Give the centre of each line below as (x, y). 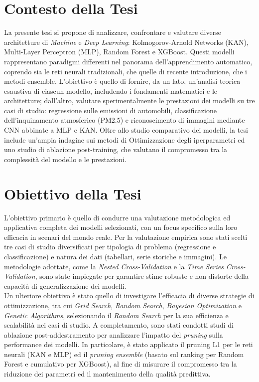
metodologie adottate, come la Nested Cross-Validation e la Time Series (114, 266)
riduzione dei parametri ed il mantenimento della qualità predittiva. (107, 374)
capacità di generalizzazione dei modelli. (65, 286)
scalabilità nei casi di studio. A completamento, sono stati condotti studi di (119, 325)
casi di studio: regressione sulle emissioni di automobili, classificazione (110, 110)
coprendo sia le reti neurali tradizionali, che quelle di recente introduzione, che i (126, 71)
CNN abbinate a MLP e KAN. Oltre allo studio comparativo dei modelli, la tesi (126, 130)
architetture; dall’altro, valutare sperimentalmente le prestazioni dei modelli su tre (129, 100)
